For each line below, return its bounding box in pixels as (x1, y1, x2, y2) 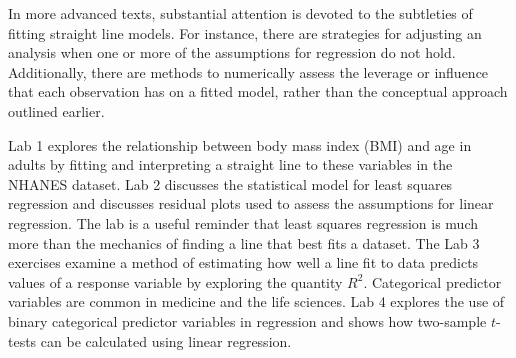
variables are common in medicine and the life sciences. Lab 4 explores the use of (8, 291, 505, 312)
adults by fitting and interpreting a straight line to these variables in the (8, 154, 453, 175)
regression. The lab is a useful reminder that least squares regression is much (8, 212, 478, 233)
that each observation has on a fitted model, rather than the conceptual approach (8, 81, 508, 102)
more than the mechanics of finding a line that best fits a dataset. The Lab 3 (8, 232, 480, 253)
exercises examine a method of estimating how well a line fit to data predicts (8, 252, 479, 273)
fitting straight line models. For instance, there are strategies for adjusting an (8, 22, 482, 43)
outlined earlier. (8, 100, 105, 121)
